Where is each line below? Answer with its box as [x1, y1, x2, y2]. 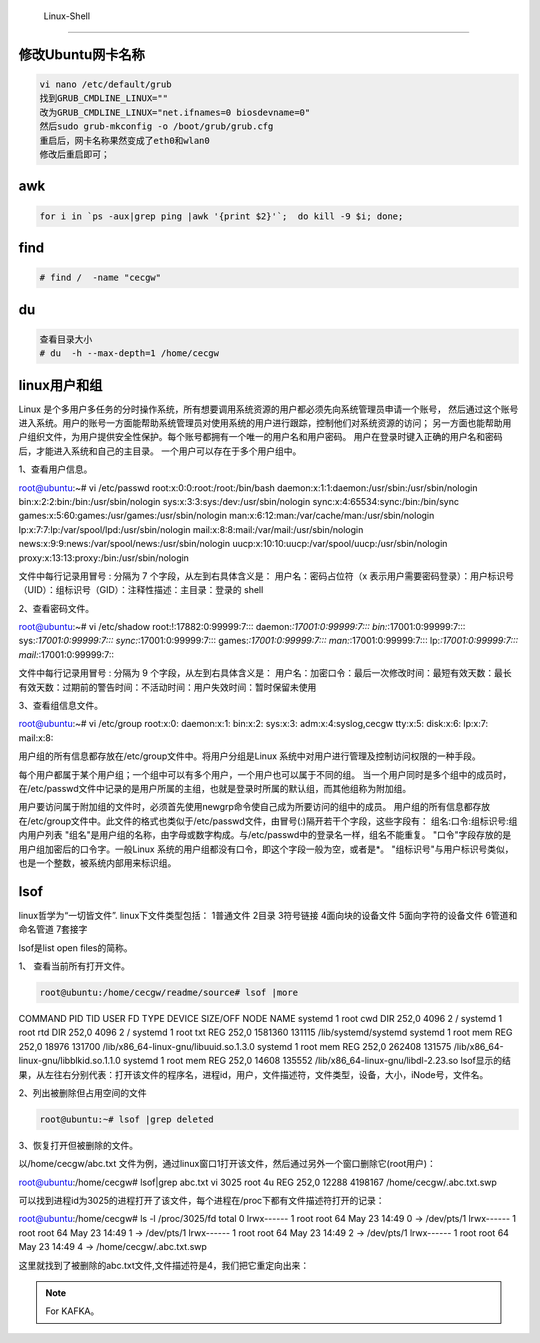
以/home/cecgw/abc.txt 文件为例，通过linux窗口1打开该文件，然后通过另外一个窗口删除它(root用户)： [18, 1158, 437, 1170]
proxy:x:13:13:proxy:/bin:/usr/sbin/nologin [18, 551, 190, 564]
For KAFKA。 [45, 1305, 100, 1317]
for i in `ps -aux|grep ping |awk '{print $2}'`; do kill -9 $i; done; [39, 210, 404, 222]
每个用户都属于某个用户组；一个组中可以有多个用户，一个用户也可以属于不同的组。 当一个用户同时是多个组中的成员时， [18, 768, 512, 780]
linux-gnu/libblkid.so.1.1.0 [18, 1055, 122, 1067]
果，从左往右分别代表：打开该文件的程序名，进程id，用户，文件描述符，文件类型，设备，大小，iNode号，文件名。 [18, 1068, 489, 1080]
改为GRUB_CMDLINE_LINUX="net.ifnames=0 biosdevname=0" [39, 106, 311, 118]
